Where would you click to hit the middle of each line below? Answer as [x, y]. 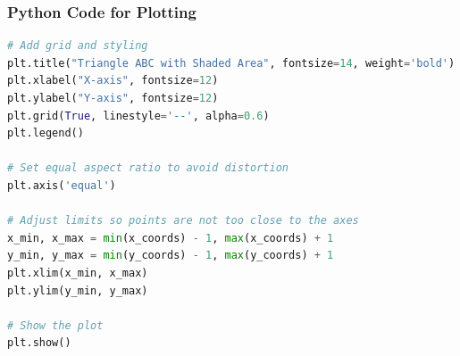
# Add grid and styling [78, 46]
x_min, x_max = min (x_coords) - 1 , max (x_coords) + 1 [171, 238]
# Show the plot [55, 325]
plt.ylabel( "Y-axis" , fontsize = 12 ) [113, 98]
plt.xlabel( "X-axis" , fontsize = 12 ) [113, 81]
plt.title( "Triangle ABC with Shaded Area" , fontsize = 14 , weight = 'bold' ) [231, 63]
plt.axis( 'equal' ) [62, 185]
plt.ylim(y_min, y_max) [78, 290]
